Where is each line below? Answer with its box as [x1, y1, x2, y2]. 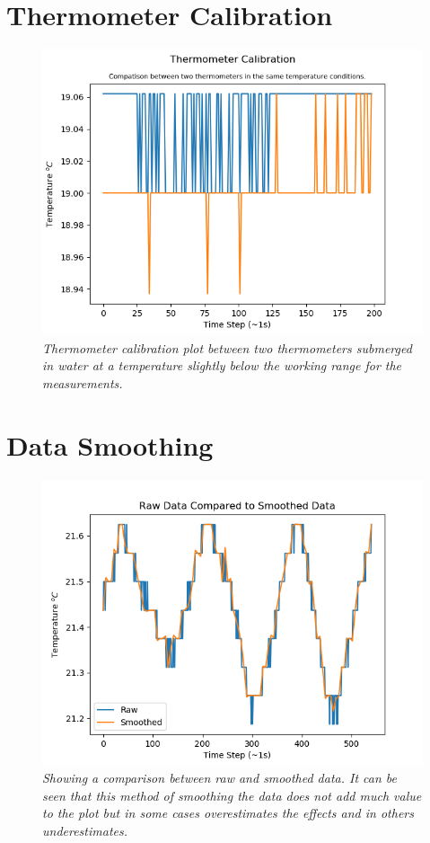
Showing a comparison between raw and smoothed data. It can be [42, 768, 398, 787]
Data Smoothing [6, 426, 214, 463]
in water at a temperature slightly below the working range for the [42, 356, 402, 375]
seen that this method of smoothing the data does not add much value [42, 785, 422, 804]
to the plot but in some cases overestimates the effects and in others [42, 803, 414, 822]
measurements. [42, 373, 123, 392]
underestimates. [42, 821, 128, 839]
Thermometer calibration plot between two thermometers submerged [42, 338, 412, 357]
